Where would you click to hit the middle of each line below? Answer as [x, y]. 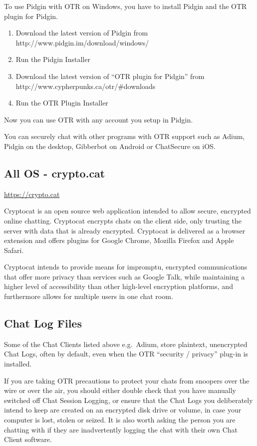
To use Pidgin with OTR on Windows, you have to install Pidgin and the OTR [126, 6]
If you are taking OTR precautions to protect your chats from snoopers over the [127, 380]
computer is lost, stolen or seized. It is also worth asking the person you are [120, 420]
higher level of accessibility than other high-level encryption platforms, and [119, 286]
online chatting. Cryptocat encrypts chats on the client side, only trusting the [123, 220]
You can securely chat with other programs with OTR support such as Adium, [125, 136]
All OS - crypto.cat [55, 173]
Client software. [28, 439]
